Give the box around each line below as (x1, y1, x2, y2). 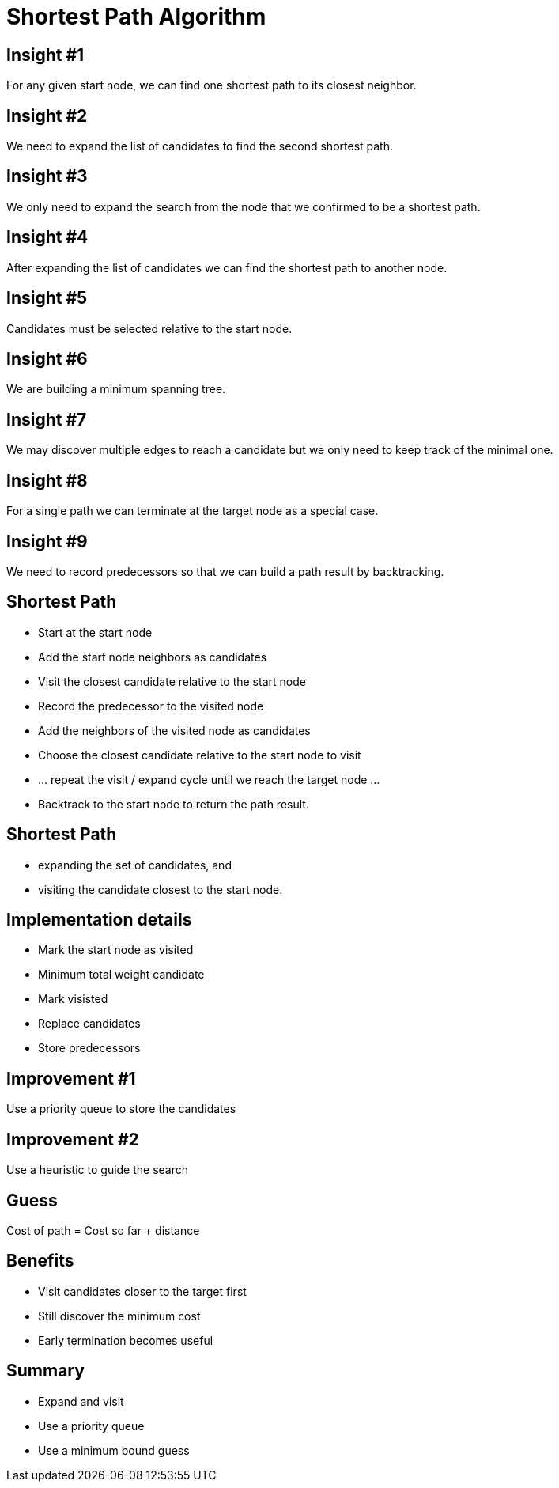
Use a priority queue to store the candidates (6, 1102, 236, 1116)
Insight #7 (6, 409, 87, 430)
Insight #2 (6, 105, 88, 126)
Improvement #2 (6, 1129, 139, 1149)
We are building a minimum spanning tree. (6, 382, 226, 396)
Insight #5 (6, 288, 88, 309)
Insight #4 (6, 227, 89, 248)
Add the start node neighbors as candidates (38, 649, 267, 664)
